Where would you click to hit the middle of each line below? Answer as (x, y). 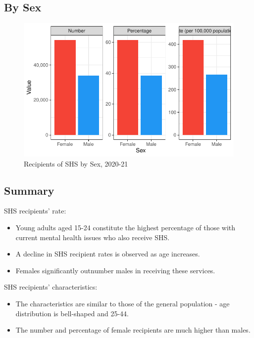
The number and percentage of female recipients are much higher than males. (133, 330)
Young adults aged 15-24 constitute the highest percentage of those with (126, 227)
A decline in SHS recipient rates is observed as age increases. (108, 254)
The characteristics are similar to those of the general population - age (123, 303)
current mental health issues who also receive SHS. (93, 237)
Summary (29, 190)
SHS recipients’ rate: (35, 211)
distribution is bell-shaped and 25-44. (72, 313)
